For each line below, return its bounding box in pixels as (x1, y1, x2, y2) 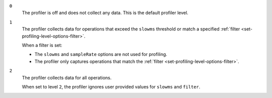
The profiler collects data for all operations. (22, 74, 112, 80)
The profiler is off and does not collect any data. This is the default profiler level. (22, 10, 188, 16)
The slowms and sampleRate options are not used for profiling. (34, 51, 167, 57)
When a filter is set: (22, 42, 62, 48)
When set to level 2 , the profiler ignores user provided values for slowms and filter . (22, 83, 200, 89)
